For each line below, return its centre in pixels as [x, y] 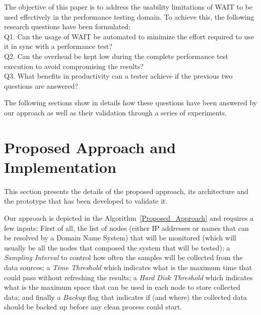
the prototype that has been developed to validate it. [86, 201]
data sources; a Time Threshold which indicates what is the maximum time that [128, 267]
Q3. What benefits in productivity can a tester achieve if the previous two [118, 76]
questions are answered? [41, 85]
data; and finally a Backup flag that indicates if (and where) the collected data [125, 297]
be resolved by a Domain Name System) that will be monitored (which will [120, 238]
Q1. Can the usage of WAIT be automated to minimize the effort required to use [129, 36]
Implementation [60, 167]
